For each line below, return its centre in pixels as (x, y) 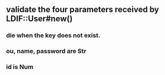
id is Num (20, 67)
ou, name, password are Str (46, 51)
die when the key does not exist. (53, 36)
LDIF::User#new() (39, 19)
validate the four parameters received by (82, 10)
